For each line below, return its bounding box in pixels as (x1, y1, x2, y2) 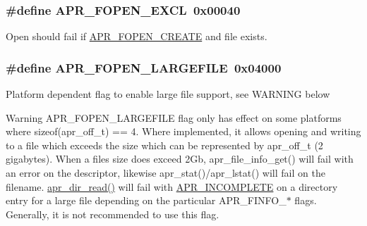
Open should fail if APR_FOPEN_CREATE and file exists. (6, 29, 267, 44)
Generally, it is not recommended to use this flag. (6, 206, 219, 221)
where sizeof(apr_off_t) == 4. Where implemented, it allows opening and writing (6, 124, 361, 139)
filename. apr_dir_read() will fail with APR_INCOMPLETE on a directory (6, 179, 338, 194)
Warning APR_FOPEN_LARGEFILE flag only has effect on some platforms (6, 110, 342, 125)
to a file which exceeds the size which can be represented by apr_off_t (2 (6, 137, 323, 152)
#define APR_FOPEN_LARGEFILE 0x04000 (6, 58, 282, 76)
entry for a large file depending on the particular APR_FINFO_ (6, 193, 287, 208)
